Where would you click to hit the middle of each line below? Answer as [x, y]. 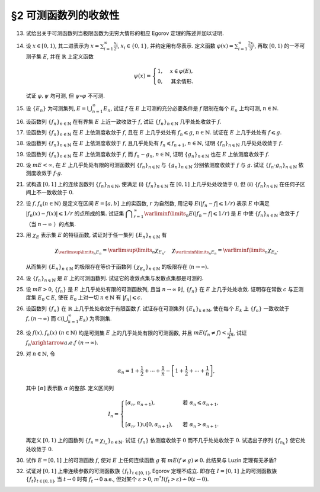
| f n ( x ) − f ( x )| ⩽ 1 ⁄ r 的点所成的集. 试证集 [75, 214]
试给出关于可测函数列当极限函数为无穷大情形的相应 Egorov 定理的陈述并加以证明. [125, 33]
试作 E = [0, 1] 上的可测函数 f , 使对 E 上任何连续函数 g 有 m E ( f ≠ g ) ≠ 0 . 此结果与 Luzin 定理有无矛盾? [151, 460]
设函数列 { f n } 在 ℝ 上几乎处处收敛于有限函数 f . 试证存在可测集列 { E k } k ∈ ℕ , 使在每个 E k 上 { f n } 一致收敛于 [158, 309]
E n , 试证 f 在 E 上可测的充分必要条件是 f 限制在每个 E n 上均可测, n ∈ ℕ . [191, 109]
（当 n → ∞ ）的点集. [51, 224]
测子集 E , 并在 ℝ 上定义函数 [60, 56]
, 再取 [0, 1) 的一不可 [280, 46]
